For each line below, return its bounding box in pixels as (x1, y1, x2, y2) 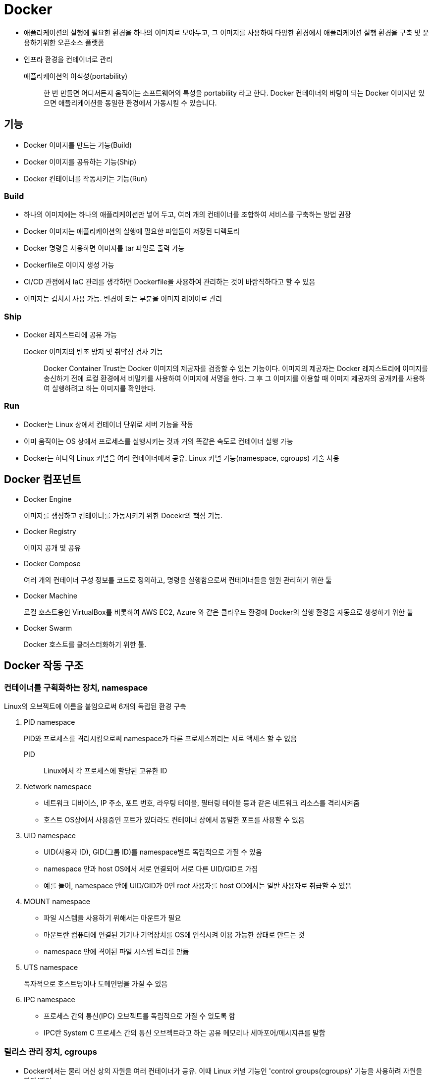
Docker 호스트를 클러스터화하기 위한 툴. (24, 640, 147, 648)
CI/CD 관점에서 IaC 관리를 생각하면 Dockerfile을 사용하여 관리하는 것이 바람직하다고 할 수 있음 (24, 277, 316, 286)
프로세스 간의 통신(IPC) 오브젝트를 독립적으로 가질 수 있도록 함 (44, 1011, 235, 1020)
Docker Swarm (24, 623, 72, 632)
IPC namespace (24, 995, 75, 1004)
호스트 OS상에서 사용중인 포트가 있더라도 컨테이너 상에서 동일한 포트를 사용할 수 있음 (44, 815, 305, 824)
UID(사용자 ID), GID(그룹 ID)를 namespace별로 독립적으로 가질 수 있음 (44, 847, 262, 856)
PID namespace (24, 717, 75, 726)
